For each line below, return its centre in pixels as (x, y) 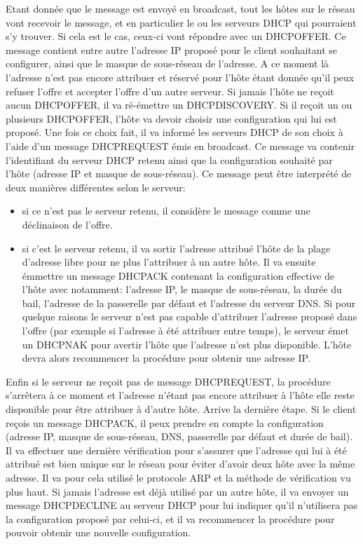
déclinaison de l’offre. (67, 224)
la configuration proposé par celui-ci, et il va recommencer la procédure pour (170, 518)
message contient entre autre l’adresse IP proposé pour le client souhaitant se (171, 49)
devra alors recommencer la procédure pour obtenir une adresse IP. (166, 358)
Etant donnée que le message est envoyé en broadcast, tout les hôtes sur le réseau (180, 8)
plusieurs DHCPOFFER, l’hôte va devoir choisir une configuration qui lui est (171, 118)
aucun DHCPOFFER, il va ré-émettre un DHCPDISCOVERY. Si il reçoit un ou (179, 105)
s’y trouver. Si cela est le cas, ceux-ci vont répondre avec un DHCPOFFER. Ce (176, 36)
